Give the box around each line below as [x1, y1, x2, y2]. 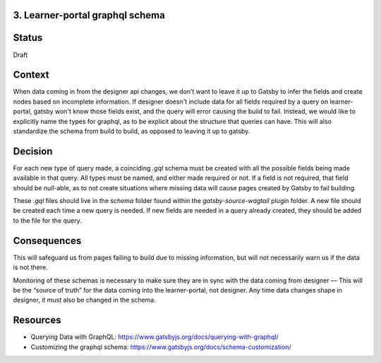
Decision [13, 145, 53, 157]
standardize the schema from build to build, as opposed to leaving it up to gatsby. [13, 127, 250, 135]
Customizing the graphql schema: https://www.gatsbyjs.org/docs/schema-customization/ [30, 343, 292, 351]
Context [13, 69, 49, 81]
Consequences [13, 235, 82, 247]
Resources [13, 314, 61, 326]
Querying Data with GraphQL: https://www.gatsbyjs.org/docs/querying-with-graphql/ [30, 333, 279, 341]
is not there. [13, 263, 49, 271]
